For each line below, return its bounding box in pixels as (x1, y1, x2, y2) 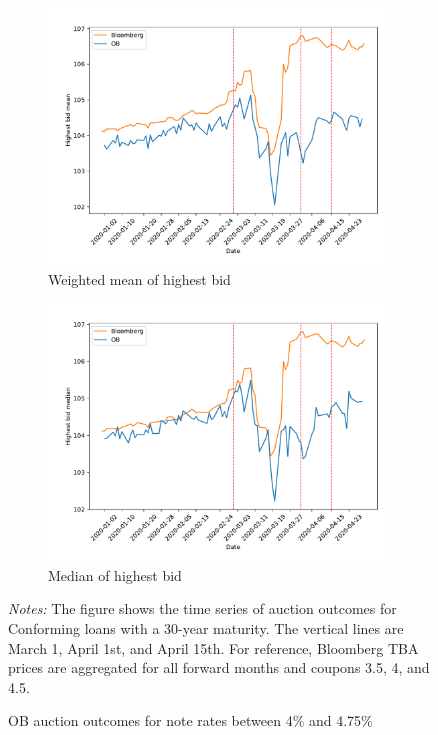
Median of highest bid (48, 564, 182, 585)
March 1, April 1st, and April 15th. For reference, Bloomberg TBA (8, 637, 419, 658)
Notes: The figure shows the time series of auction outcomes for (8, 598, 397, 619)
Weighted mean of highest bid (48, 269, 231, 290)
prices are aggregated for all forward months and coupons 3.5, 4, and (8, 657, 430, 678)
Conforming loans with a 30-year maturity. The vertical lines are (8, 617, 404, 638)
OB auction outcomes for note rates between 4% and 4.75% (8, 710, 373, 731)
